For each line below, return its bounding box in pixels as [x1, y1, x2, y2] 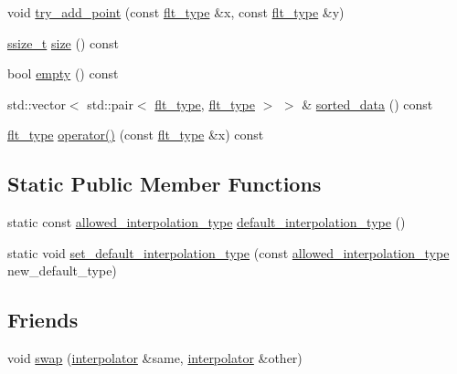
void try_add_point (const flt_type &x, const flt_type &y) [7, 3, 345, 21]
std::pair [87, 94, 133, 113]
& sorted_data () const [302, 94, 433, 113]
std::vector [7, 94, 66, 113]
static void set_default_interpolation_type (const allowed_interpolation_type [7, 243, 450, 262]
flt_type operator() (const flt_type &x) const [7, 125, 264, 144]
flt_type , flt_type [154, 94, 255, 113]
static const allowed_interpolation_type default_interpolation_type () [7, 213, 406, 232]
